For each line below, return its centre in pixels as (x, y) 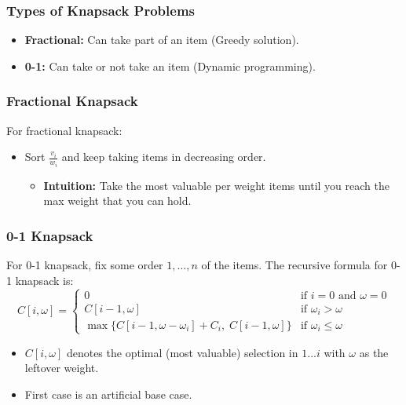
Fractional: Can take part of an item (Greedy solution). (162, 40)
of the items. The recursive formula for (294, 265)
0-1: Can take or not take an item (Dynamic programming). (170, 66)
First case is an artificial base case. (108, 394)
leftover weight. (62, 368)
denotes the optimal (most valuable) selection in (182, 352)
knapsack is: (44, 280)
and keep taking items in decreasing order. (164, 157)
